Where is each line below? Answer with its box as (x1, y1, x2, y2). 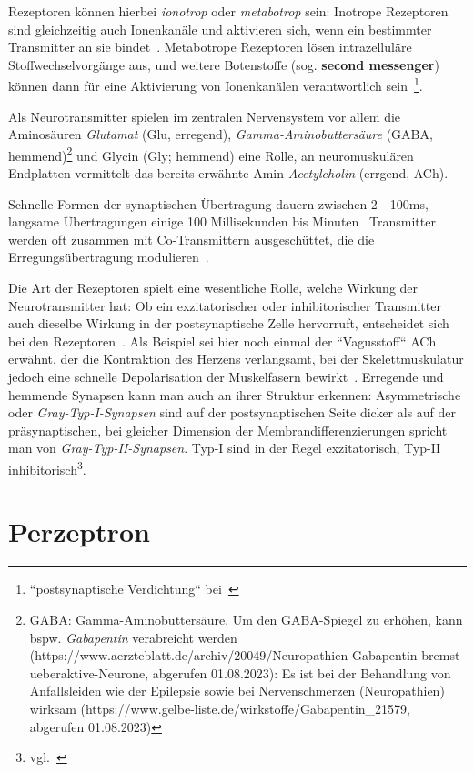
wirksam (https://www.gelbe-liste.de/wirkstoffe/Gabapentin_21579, (29, 698, 410, 717)
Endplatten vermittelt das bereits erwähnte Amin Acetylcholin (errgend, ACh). (8, 164, 449, 183)
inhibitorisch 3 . (8, 456, 86, 478)
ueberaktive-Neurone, (29, 663, 149, 682)
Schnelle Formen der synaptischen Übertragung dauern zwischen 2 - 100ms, (8, 194, 429, 213)
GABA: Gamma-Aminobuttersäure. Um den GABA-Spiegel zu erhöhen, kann (29, 609, 463, 628)
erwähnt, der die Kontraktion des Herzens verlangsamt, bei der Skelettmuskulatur (8, 349, 464, 368)
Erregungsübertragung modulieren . (8, 247, 209, 266)
